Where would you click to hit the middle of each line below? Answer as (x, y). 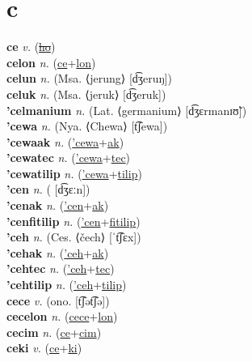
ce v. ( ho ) (31, 47)
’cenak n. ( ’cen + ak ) (58, 205)
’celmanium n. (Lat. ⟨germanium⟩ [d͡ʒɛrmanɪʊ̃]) (127, 110)
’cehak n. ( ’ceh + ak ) (58, 252)
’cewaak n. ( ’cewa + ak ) (65, 141)
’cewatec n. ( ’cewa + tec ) (69, 158)
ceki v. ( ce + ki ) (44, 348)
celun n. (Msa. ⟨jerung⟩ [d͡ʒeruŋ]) (89, 78)
